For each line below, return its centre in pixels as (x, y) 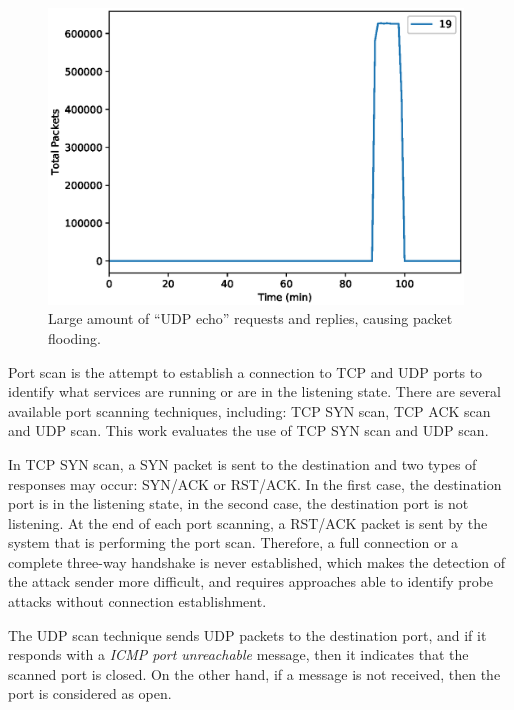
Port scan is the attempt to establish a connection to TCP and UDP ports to (245, 371)
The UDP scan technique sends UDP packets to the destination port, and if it (247, 634)
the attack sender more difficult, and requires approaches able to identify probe (251, 581)
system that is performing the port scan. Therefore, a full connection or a (233, 542)
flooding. (74, 337)
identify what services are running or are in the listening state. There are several (255, 391)
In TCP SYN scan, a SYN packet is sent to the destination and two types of (242, 463)
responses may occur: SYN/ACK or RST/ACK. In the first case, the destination (255, 483)
